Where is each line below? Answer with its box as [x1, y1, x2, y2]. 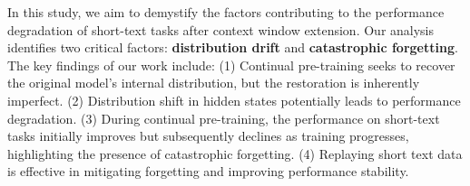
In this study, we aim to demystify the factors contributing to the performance [7, 3, 445, 21]
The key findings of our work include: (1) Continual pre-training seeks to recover [7, 55, 455, 74]
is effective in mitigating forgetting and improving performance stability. [7, 162, 409, 181]
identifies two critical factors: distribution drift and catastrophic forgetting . [7, 38, 458, 57]
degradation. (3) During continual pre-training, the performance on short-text [7, 108, 440, 127]
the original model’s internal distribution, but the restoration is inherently [7, 73, 420, 92]
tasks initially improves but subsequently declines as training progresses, [7, 126, 409, 145]
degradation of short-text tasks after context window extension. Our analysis [7, 20, 435, 39]
